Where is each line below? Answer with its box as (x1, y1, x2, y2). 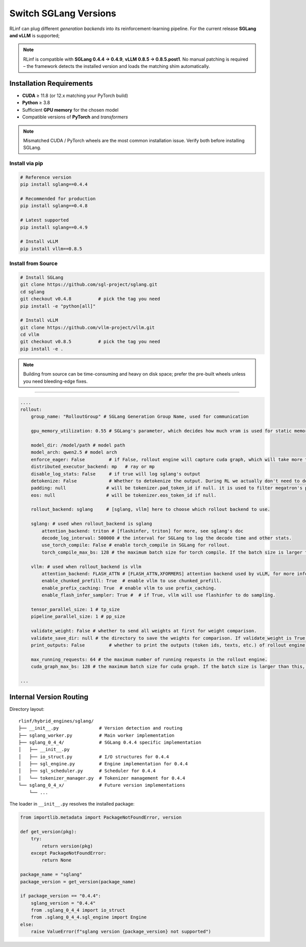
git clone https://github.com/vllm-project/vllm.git (20, 325, 155, 330)
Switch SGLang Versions (9, 8, 117, 19)
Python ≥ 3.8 (22, 99, 50, 106)
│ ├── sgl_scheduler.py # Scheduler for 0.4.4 (18, 768, 156, 774)
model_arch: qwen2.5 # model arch (31, 450, 117, 455)
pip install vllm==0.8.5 (20, 245, 83, 252)
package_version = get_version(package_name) (20, 879, 136, 885)
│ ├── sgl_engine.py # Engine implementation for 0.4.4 (18, 761, 188, 767)
